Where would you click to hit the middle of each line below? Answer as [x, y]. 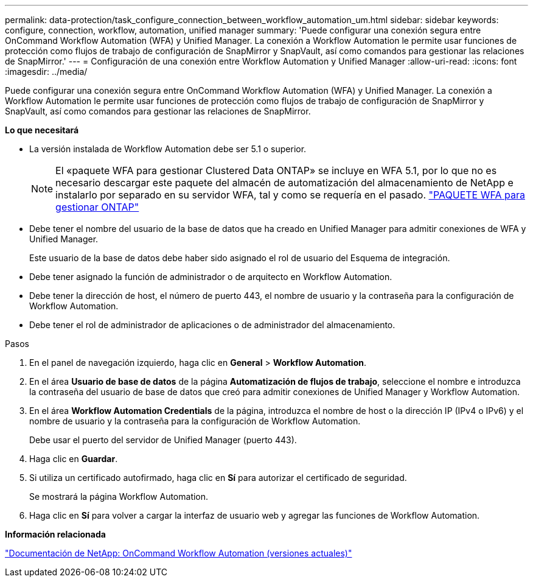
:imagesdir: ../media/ [46, 72]
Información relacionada [55, 534]
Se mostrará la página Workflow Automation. [119, 496]
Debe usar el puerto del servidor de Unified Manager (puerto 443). [163, 440]
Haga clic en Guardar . [74, 459]
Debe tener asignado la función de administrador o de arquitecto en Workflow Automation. [211, 277]
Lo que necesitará [42, 130]
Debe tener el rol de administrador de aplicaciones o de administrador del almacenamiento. [212, 325]
